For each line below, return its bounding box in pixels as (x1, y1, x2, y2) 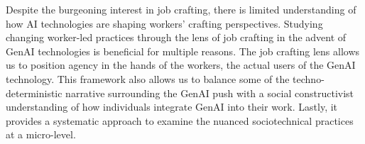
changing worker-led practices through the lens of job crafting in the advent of (6, 30, 347, 45)
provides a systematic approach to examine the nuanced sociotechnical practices (6, 113, 354, 128)
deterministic (6, 85, 62, 100)
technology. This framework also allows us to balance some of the (6, 71, 290, 86)
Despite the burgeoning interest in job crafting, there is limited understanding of (6, 2, 356, 16)
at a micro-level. (6, 127, 76, 142)
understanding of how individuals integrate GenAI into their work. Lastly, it (6, 99, 338, 114)
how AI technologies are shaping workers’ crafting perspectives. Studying (6, 16, 323, 31)
